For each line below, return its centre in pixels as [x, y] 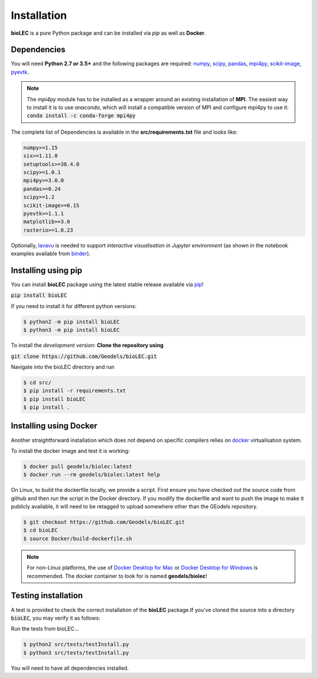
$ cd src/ [37, 382]
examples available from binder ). [51, 254]
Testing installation [47, 596]
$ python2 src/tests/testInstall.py [76, 644]
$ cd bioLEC [41, 530]
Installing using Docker [54, 426]
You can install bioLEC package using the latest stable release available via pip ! [107, 284]
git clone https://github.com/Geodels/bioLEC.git [84, 356]
